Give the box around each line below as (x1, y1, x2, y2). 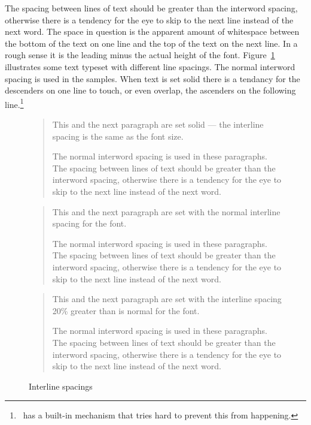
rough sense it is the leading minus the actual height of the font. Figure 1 (5, 49, 275, 61)
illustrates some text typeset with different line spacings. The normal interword (5, 60, 295, 73)
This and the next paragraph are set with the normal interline (52, 205, 280, 218)
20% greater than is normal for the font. (52, 304, 200, 317)
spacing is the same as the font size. (52, 129, 184, 142)
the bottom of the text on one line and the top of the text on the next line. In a (5, 37, 298, 49)
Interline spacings (29, 379, 93, 392)
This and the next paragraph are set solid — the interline (52, 118, 264, 130)
